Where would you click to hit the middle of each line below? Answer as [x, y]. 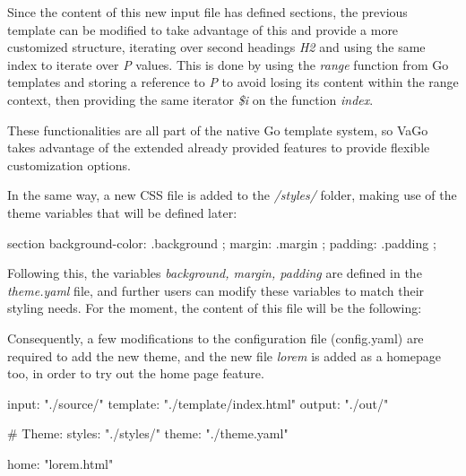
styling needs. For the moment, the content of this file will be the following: [215, 308]
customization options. [69, 164]
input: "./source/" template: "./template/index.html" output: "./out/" [198, 403]
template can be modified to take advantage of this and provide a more [203, 29]
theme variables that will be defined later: [122, 212]
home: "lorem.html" [60, 463]
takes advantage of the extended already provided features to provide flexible [219, 147]
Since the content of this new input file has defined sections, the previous [207, 12]
